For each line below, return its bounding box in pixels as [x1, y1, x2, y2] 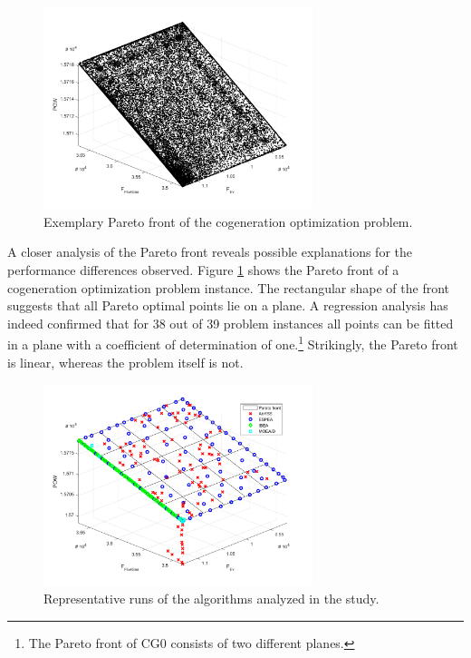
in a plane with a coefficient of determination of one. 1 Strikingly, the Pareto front [7, 332, 458, 354]
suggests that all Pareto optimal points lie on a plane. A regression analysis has [7, 296, 448, 315]
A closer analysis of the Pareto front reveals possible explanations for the [7, 242, 412, 261]
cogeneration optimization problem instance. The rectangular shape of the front [7, 278, 450, 297]
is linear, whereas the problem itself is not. [7, 352, 244, 371]
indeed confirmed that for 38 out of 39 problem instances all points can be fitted [7, 313, 454, 332]
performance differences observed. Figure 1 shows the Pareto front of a [7, 260, 399, 280]
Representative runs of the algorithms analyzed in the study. [43, 589, 380, 608]
